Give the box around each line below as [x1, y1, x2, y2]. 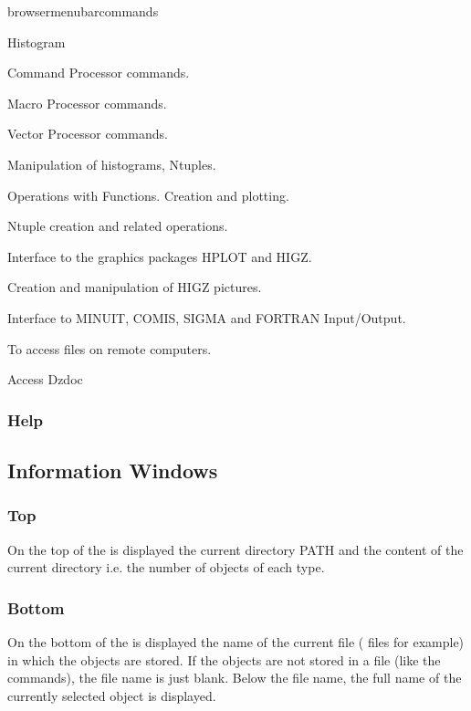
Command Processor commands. [7, 63, 190, 82]
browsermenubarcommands [7, 2, 159, 20]
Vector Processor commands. [7, 124, 168, 143]
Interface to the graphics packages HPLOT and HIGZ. [7, 246, 312, 266]
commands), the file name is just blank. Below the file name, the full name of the [7, 668, 462, 687]
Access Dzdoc [7, 370, 83, 389]
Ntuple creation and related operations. [7, 216, 228, 235]
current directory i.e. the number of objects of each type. [7, 558, 325, 577]
